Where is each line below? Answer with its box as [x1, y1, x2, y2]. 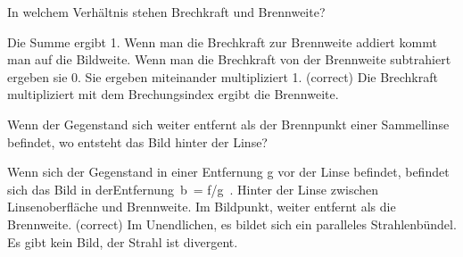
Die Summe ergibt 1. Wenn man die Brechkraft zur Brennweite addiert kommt [7, 32, 437, 51]
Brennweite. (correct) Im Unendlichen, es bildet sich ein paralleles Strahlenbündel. [7, 214, 457, 233]
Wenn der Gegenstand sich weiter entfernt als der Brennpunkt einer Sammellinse [7, 114, 450, 133]
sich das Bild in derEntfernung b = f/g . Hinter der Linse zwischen [7, 179, 379, 198]
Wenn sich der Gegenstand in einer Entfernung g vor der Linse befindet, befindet [7, 162, 450, 181]
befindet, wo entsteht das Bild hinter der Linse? [7, 132, 268, 151]
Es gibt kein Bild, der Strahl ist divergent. [7, 232, 238, 251]
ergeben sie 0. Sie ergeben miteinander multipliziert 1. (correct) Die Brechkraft [7, 67, 438, 86]
